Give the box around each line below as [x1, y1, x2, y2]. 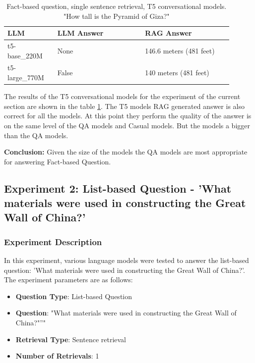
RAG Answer [145, 28, 192, 38]
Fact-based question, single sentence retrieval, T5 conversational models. [6, 1, 227, 11]
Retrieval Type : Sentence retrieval [15, 334, 127, 344]
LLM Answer [57, 28, 104, 38]
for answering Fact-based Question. [4, 156, 111, 166]
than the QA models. [4, 130, 68, 140]
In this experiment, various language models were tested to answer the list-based [4, 255, 249, 265]
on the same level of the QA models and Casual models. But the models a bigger [4, 120, 251, 130]
